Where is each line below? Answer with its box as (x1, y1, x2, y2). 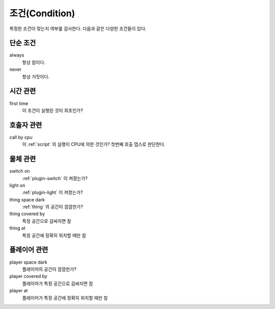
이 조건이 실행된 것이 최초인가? (22, 107, 84, 113)
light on (9, 182, 25, 188)
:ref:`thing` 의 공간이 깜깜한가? (22, 204, 84, 210)
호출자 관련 (9, 120, 42, 130)
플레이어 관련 (9, 245, 48, 254)
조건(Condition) (9, 8, 75, 19)
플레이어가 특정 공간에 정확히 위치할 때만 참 (22, 295, 108, 301)
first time (9, 100, 29, 107)
